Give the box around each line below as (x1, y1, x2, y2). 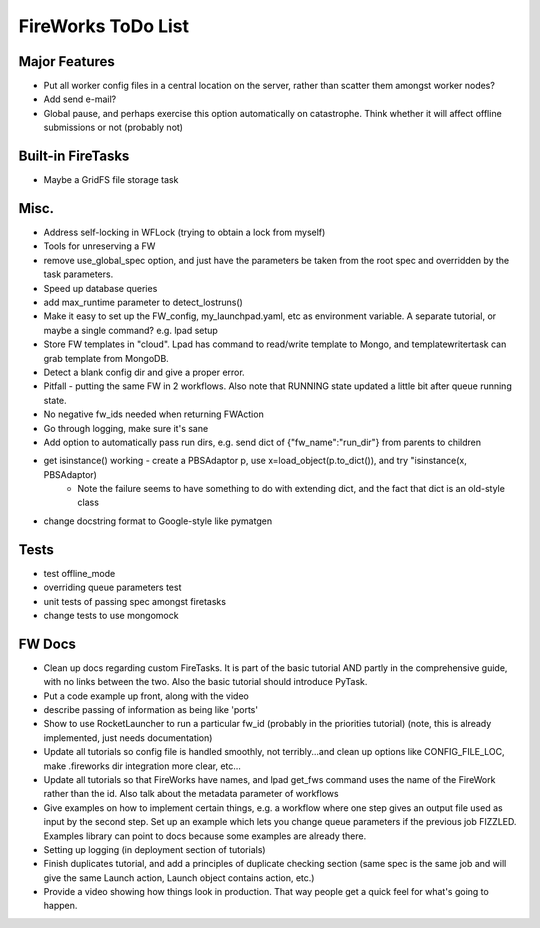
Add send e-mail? (43, 93, 117, 105)
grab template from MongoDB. (43, 352, 169, 364)
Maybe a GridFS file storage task (43, 174, 179, 186)
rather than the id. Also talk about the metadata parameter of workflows (43, 788, 339, 800)
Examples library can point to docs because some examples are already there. (43, 830, 367, 842)
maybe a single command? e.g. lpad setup (43, 324, 219, 336)
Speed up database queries (43, 282, 158, 294)
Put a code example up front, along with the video (43, 690, 249, 702)
